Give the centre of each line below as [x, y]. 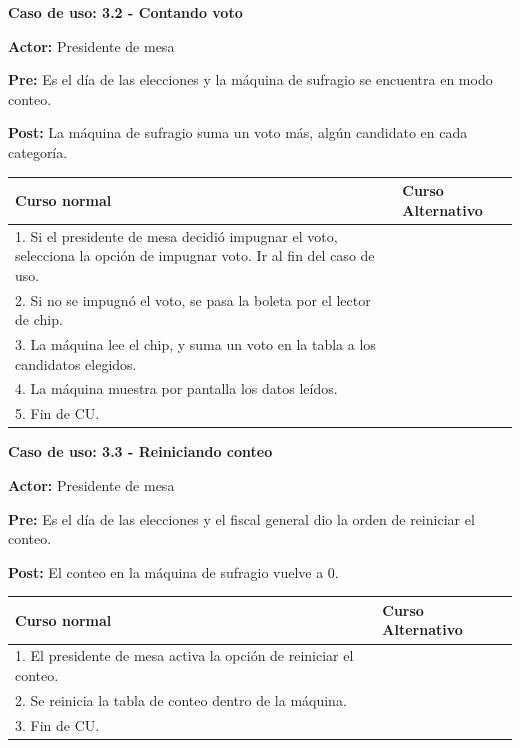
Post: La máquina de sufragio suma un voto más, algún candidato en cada [238, 132]
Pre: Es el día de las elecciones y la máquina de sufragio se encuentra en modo [250, 79]
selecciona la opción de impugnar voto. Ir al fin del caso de [195, 255]
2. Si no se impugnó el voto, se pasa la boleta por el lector [193, 299]
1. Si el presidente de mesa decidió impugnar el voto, [176, 235]
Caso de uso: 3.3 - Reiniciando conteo [140, 451]
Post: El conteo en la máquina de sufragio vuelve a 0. [173, 571]
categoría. [38, 151]
